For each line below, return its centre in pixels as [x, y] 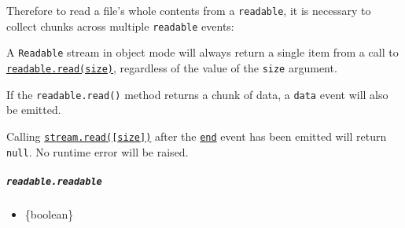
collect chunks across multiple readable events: [120, 26]
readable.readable [54, 181]
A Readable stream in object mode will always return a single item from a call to [202, 52]
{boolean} [49, 213]
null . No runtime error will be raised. [98, 151]
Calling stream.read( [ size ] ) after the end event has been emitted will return [197, 136]
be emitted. [34, 110]
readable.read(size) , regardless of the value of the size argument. [172, 67]
